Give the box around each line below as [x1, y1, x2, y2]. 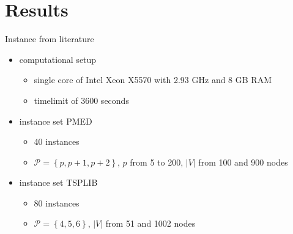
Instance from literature [5, 32, 94, 45]
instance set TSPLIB [19, 176, 98, 189]
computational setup [19, 53, 97, 65]
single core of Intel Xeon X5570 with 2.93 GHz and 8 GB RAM [34, 73, 272, 86]
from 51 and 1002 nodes [105, 217, 196, 230]
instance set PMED [19, 114, 92, 127]
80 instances [34, 196, 80, 209]
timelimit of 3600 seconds [34, 93, 129, 106]
